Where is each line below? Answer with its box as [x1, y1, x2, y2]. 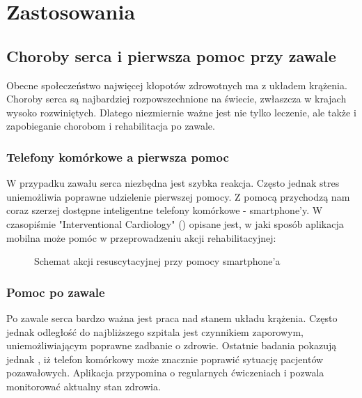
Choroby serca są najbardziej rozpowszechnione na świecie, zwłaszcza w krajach [6, 91, 347, 106]
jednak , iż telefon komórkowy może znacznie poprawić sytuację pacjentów [6, 351, 324, 366]
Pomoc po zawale [6, 283, 105, 300]
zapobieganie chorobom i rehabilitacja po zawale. [6, 118, 215, 133]
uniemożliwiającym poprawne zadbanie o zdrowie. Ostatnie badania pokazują [6, 338, 337, 353]
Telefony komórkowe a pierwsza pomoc [6, 148, 229, 165]
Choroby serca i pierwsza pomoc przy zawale [6, 45, 336, 66]
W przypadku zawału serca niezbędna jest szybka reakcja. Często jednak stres [6, 176, 340, 190]
